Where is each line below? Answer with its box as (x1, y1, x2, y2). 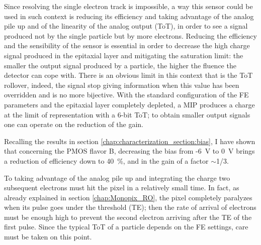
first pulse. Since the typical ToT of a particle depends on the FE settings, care (4, 221, 248, 232)
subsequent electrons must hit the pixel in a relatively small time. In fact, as (4, 182, 239, 193)
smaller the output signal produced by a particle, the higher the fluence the (4, 60, 236, 70)
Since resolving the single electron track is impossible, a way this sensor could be (4, 1, 253, 11)
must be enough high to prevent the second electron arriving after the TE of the (4, 211, 252, 222)
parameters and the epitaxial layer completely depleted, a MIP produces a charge (4, 99, 255, 109)
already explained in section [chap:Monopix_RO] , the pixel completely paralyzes (4, 192, 252, 202)
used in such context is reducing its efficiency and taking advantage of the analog (4, 11, 254, 21)
